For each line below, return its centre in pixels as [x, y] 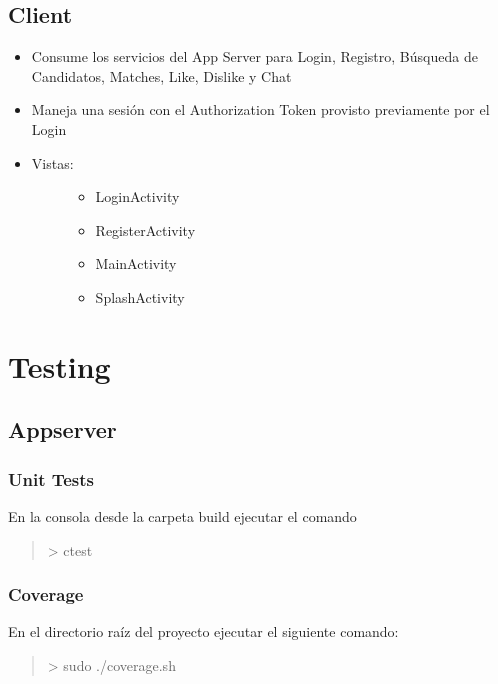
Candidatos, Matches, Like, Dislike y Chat [161, 75]
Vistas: [52, 162]
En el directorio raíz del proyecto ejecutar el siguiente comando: [203, 631]
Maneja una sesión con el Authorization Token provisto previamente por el [260, 109]
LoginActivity [137, 196]
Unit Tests [51, 478]
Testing [59, 365]
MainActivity [136, 263]
